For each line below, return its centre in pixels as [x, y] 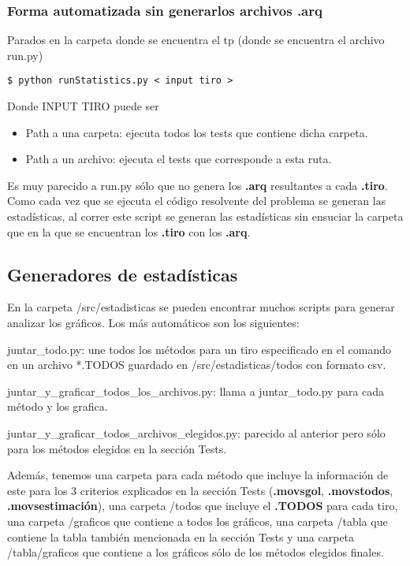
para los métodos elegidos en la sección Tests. [117, 448]
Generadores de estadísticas [123, 274]
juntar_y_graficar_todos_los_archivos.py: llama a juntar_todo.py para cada [196, 391]
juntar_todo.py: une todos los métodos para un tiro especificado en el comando [199, 349]
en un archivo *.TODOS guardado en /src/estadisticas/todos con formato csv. [197, 365]
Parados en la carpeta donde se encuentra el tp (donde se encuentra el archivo [196, 40]
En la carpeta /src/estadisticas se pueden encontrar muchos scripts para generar [201, 307]
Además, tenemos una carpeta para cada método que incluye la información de [198, 475]
